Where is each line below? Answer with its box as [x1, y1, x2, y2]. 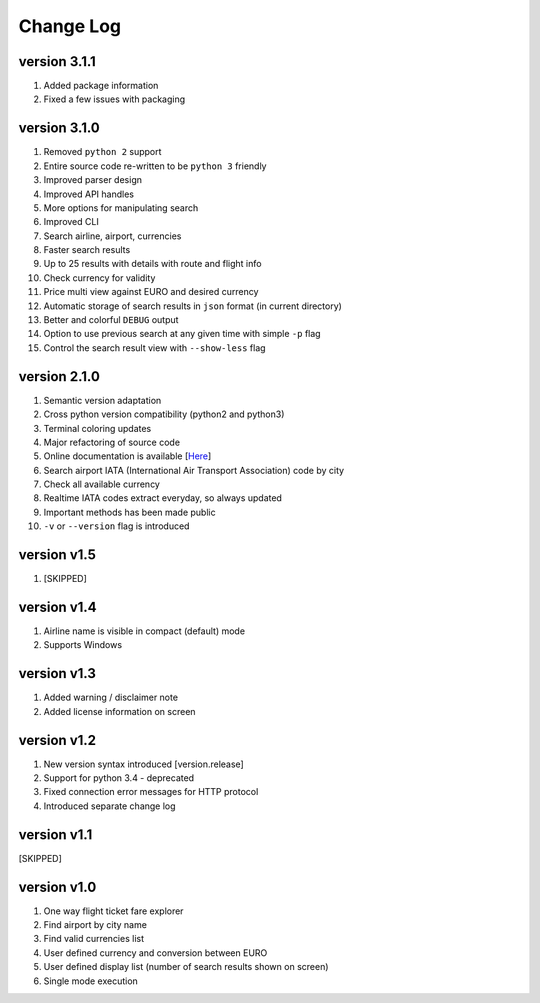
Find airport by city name [43, 919, 147, 931]
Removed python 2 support [43, 146, 162, 158]
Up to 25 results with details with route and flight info [43, 258, 262, 270]
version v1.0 [18, 878, 97, 895]
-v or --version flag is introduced [43, 520, 190, 532]
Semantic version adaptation [43, 394, 162, 406]
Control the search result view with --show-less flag [43, 341, 266, 354]
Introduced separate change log [43, 800, 176, 812]
